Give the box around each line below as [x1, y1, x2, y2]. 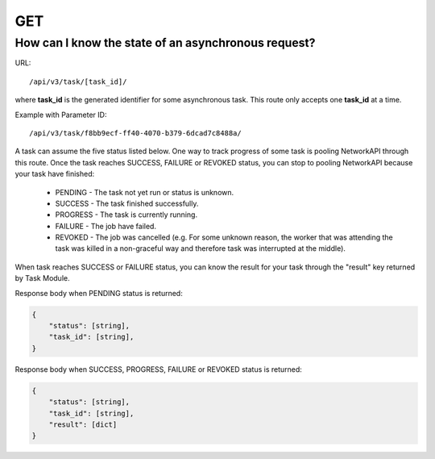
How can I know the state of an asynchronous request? [14, 35, 316, 50]
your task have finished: [14, 169, 95, 179]
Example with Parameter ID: [14, 110, 107, 119]
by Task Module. [14, 273, 70, 283]
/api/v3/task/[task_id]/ [29, 77, 127, 86]
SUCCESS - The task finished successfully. [55, 198, 199, 208]
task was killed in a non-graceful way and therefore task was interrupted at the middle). [55, 244, 346, 253]
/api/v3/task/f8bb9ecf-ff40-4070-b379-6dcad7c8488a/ [29, 128, 242, 137]
